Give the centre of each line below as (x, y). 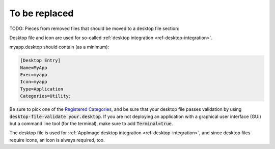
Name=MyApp (34, 68)
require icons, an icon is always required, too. (57, 140)
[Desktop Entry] (40, 61)
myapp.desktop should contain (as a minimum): (59, 47)
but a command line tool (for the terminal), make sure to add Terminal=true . (91, 124)
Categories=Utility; (46, 96)
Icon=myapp (34, 82)
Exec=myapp (34, 75)
